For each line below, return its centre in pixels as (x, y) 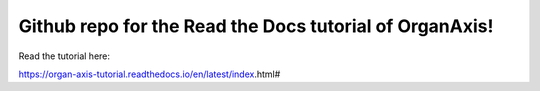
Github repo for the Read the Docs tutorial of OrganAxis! (256, 26)
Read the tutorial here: (64, 56)
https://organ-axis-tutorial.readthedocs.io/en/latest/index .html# (149, 74)
